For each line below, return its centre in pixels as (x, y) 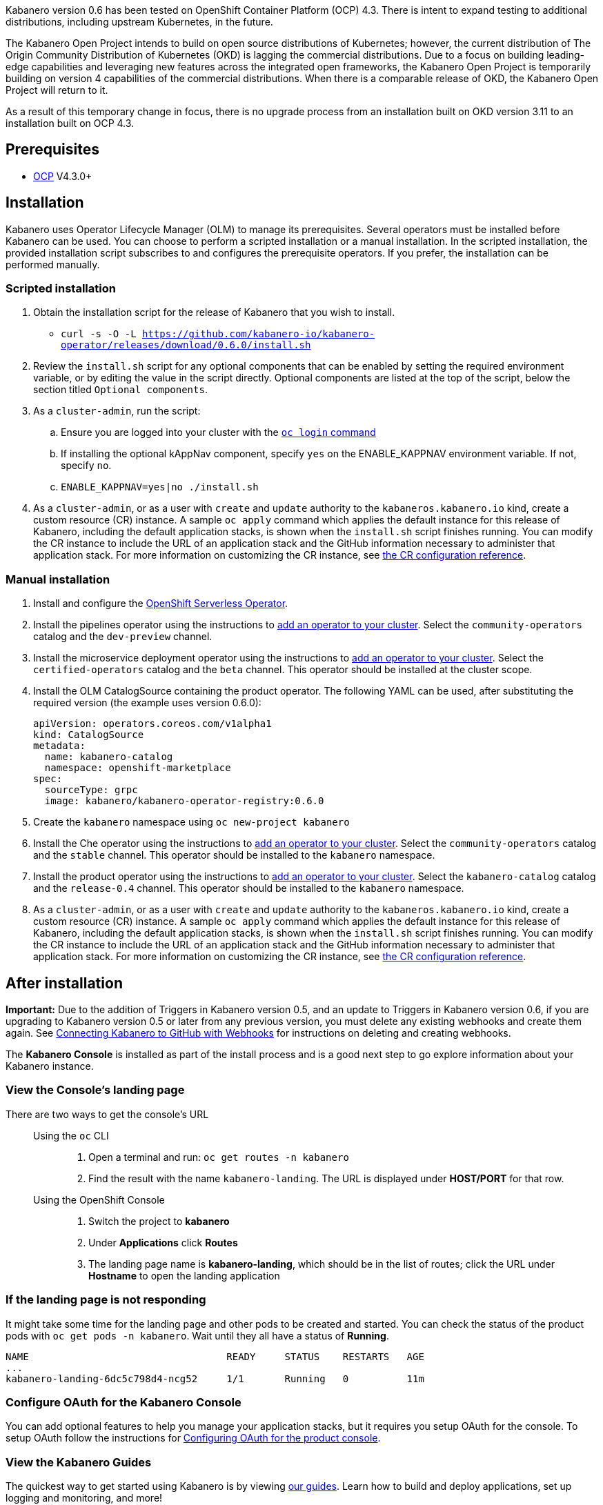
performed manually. (53, 264)
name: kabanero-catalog (109, 757)
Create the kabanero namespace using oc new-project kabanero (191, 822)
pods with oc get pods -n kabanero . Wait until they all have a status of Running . (197, 1335)
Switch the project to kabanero (159, 1221)
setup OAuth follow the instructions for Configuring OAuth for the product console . (193, 1438)
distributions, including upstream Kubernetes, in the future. (139, 22)
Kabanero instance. (50, 1066)
